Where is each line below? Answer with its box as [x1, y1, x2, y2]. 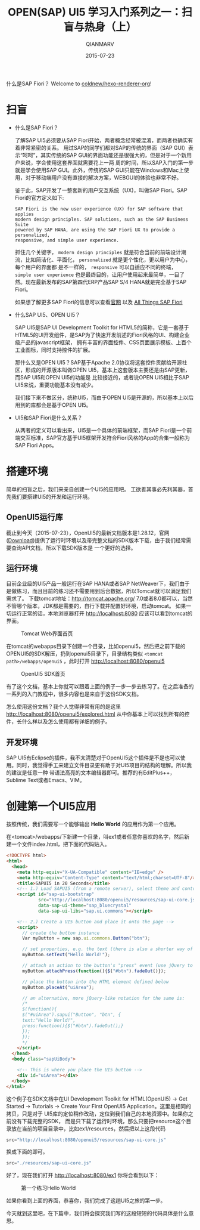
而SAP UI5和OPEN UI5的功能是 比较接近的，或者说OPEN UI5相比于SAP [14, 373, 189, 381]
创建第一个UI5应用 [6, 800, 96, 813]
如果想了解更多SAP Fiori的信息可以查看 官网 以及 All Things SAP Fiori [14, 298, 183, 305]
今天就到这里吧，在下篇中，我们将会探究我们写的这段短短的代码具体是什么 [6, 1210, 189, 1217]
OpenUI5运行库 [6, 512, 64, 523]
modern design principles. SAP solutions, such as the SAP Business [14, 216, 189, 222]
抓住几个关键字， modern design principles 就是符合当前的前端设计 [14, 248, 182, 255]
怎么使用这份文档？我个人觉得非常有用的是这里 [6, 703, 121, 710]
